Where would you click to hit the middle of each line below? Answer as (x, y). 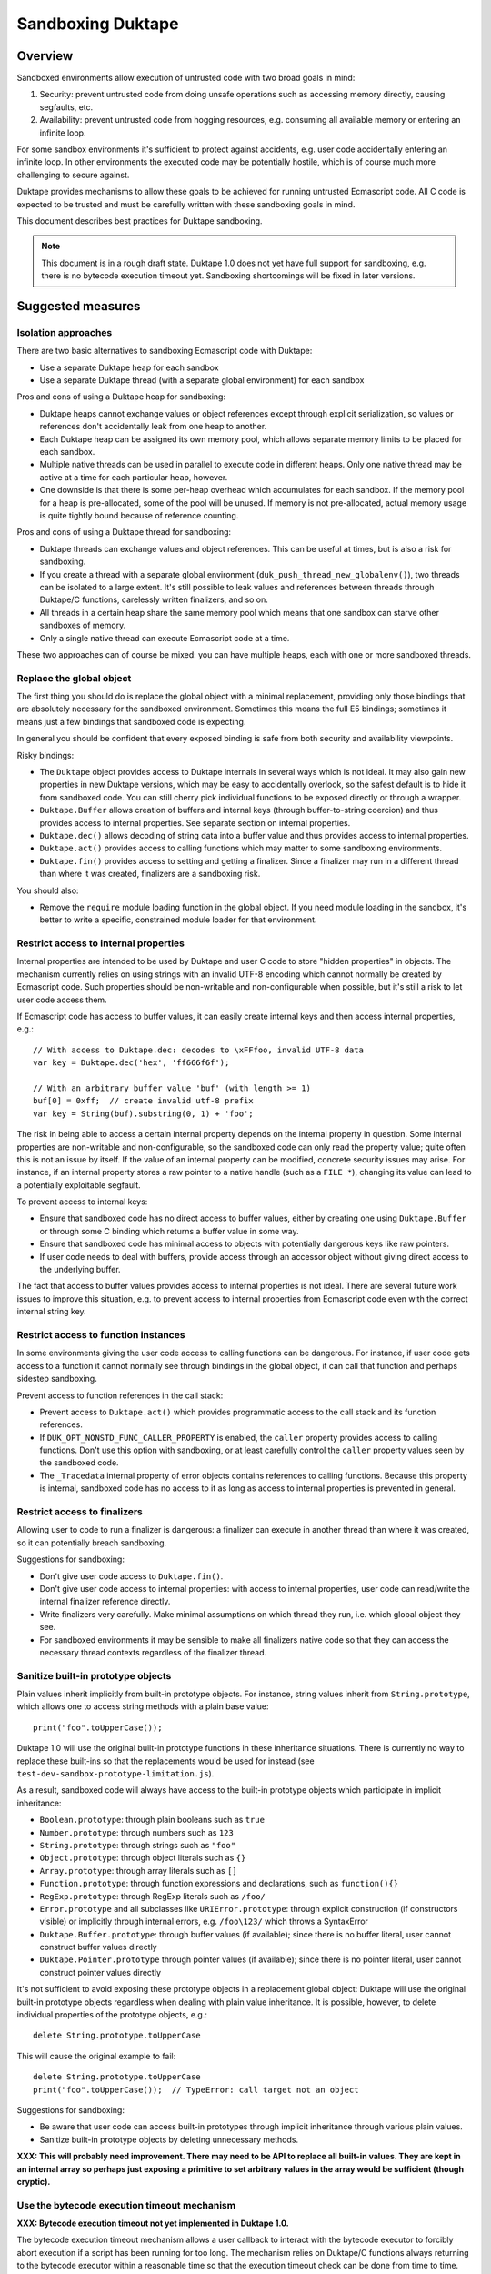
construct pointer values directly (100, 1972)
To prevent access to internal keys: (82, 1202)
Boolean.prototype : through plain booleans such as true (152, 1820)
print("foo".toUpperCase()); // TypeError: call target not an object (196, 2089)
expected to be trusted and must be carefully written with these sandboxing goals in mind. (186, 204)
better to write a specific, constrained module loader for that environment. (178, 920)
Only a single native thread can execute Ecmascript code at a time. (165, 638)
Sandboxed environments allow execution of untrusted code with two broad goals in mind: (186, 78)
